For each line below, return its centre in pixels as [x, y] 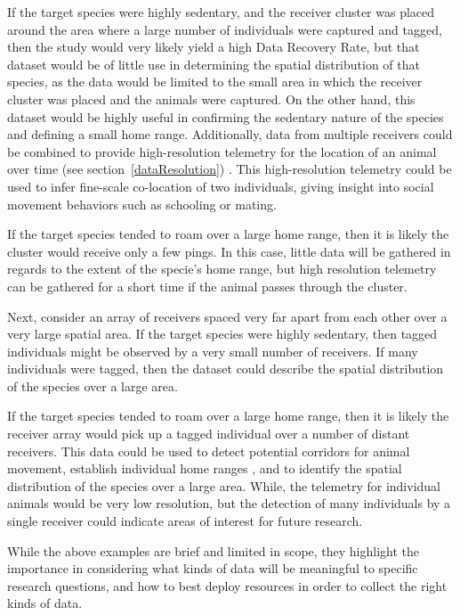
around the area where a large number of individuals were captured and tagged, [225, 29]
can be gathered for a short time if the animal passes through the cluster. [207, 286]
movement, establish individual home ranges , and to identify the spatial [205, 468]
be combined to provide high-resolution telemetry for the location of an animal [222, 151]
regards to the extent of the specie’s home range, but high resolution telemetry [222, 269]
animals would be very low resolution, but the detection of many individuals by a [229, 503]
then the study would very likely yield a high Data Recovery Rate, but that [214, 47]
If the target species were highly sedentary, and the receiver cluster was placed [221, 12]
